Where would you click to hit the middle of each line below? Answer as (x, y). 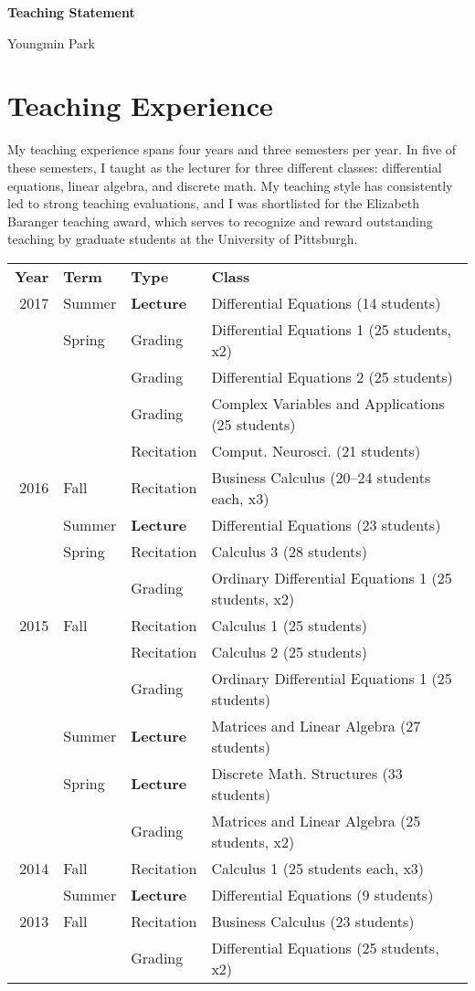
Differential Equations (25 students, (325, 947)
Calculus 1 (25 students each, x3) (318, 868)
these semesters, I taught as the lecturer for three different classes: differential (225, 167)
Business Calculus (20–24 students (321, 477)
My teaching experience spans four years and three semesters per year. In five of (232, 149)
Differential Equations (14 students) (326, 302)
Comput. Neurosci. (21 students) (316, 450)
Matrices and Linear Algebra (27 (316, 725)
